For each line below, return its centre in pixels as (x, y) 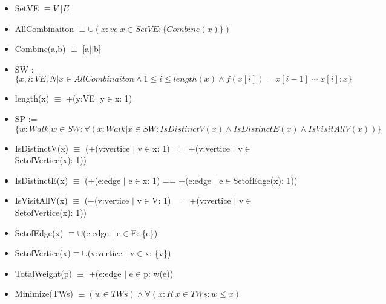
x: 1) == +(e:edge (177, 180)
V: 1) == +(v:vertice (191, 200)
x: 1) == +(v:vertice (191, 148)
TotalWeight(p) (43, 273)
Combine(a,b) (40, 49)
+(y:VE (80, 98)
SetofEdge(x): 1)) (265, 180)
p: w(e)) (159, 273)
